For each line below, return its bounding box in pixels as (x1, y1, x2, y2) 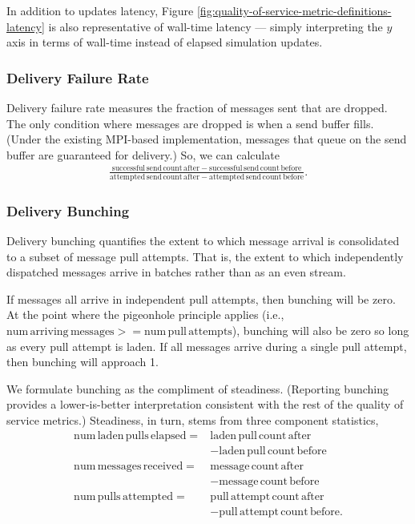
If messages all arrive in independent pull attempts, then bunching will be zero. (6, 290, 396, 307)
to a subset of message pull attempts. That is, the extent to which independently (6, 248, 404, 264)
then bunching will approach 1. (6, 353, 159, 370)
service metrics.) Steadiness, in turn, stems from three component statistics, (6, 411, 379, 428)
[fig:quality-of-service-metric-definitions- (196, 2, 392, 18)
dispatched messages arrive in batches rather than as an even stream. (6, 264, 346, 280)
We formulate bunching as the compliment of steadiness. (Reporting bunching (6, 380, 389, 397)
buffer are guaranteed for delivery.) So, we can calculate (6, 146, 280, 163)
